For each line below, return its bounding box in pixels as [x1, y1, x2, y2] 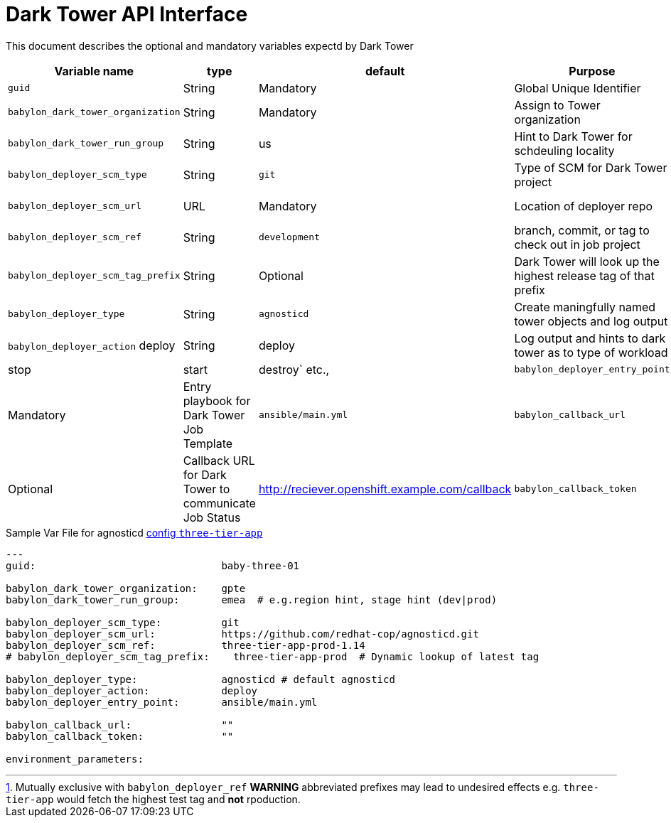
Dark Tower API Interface [6, 2, 248, 26]
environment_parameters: [6, 753, 144, 765]
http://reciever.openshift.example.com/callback [258, 481, 512, 496]
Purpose [569, 63, 616, 78]
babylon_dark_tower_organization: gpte [6, 582, 246, 594]
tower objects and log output [514, 313, 668, 328]
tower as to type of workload [514, 345, 668, 360]
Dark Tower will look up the [514, 254, 660, 269]
